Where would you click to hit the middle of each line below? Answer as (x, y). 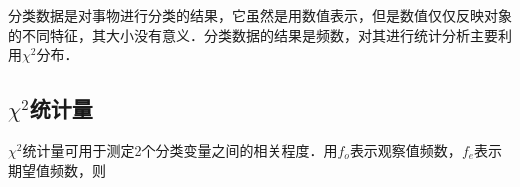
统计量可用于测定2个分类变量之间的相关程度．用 (180, 149)
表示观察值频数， (405, 149)
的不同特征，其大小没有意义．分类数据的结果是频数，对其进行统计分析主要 (253, 34)
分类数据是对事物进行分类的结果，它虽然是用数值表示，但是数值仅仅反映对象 (260, 15)
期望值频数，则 (57, 169)
